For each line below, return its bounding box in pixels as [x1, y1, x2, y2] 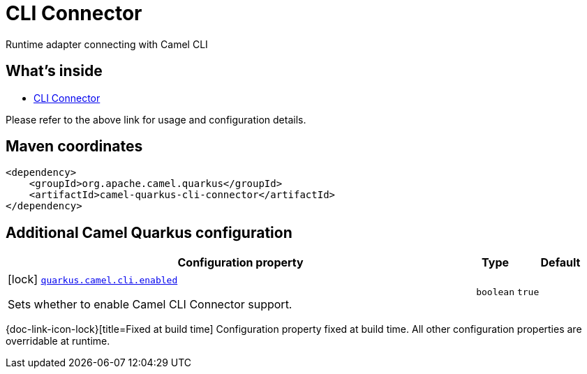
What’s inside [6, 62, 103, 80]
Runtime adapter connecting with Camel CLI [6, 38, 208, 50]
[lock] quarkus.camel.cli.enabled [8, 272, 178, 287]
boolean [476, 286, 514, 297]
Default [540, 255, 581, 270]
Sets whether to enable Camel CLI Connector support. [8, 297, 292, 312]
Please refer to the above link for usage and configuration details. [6, 113, 306, 126]
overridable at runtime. [6, 335, 110, 347]
